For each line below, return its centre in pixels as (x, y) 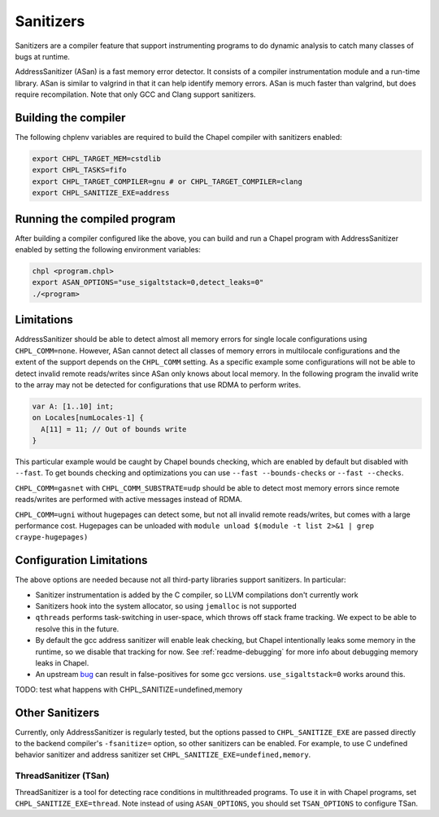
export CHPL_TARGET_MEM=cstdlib (97, 159)
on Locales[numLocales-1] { (88, 418)
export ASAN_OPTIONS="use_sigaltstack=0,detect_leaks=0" (148, 282)
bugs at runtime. (43, 56)
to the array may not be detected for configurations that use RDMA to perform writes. (158, 384)
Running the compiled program (96, 218)
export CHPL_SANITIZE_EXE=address (101, 193)
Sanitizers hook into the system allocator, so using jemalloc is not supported (166, 606)
